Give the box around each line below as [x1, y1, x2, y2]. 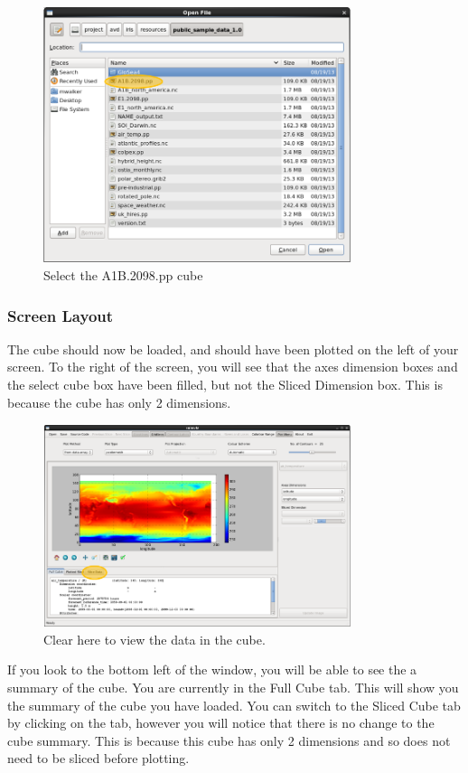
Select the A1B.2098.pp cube [43, 266, 203, 285]
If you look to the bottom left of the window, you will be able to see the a [7, 660, 417, 679]
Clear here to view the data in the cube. [43, 629, 266, 648]
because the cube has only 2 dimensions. [7, 392, 231, 411]
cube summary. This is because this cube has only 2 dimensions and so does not [7, 731, 451, 749]
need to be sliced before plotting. [7, 749, 190, 768]
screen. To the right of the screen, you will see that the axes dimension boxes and [7, 357, 458, 376]
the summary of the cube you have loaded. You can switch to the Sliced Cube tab [7, 695, 461, 714]
